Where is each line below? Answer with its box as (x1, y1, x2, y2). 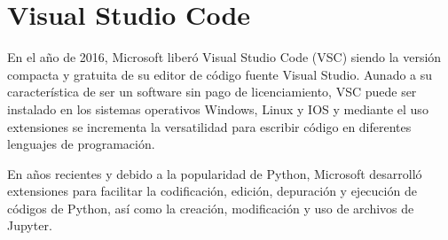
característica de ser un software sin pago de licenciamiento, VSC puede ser (7, 82, 417, 101)
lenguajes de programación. (7, 135, 155, 153)
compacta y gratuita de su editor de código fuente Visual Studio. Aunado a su (7, 65, 433, 83)
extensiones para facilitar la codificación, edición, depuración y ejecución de (7, 182, 417, 200)
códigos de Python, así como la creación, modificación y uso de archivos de (7, 198, 414, 217)
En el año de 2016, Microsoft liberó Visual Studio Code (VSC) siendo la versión (7, 48, 442, 66)
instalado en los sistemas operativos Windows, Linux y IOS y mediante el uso (7, 99, 428, 118)
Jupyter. (7, 216, 52, 235)
